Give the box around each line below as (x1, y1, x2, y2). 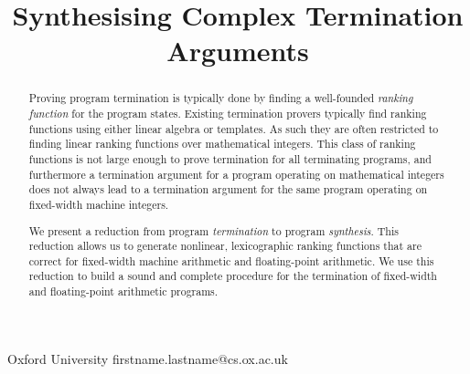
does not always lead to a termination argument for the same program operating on (28, 182, 428, 197)
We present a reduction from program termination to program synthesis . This (28, 223, 399, 238)
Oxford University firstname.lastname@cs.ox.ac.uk (7, 348, 288, 368)
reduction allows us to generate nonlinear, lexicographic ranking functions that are (28, 238, 422, 254)
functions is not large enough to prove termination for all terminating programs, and (28, 151, 432, 166)
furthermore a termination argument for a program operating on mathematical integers (28, 166, 444, 182)
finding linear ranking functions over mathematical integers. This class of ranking (28, 136, 416, 151)
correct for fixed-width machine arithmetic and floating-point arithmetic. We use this (28, 253, 434, 268)
